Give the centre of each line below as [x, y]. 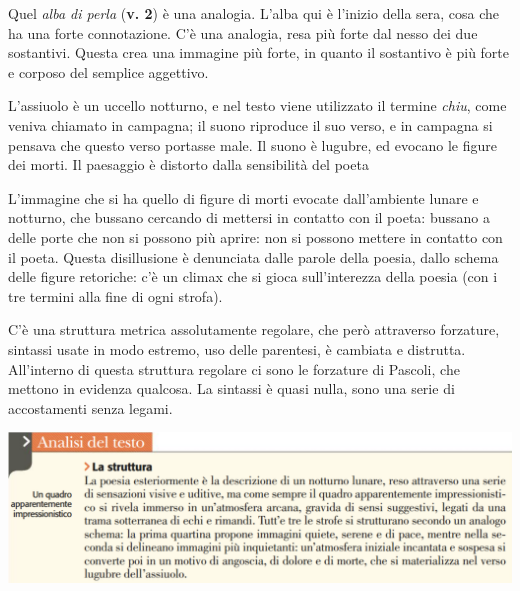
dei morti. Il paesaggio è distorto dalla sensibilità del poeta [188, 164]
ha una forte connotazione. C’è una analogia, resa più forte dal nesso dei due [243, 32]
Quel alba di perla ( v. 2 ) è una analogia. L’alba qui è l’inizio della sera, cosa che [254, 13]
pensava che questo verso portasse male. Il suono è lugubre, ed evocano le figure [253, 144]
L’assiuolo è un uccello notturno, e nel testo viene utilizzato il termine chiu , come [257, 105]
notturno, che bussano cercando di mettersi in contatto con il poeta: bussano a [249, 217]
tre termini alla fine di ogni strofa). [115, 295]
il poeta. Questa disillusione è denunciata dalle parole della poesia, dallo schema [253, 256]
